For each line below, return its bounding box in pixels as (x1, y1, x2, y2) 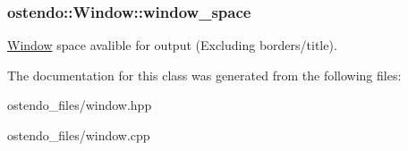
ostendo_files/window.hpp (7, 96, 152, 114)
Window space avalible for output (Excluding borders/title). (7, 36, 337, 55)
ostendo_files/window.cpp (7, 126, 150, 144)
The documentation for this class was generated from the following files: (7, 65, 402, 84)
